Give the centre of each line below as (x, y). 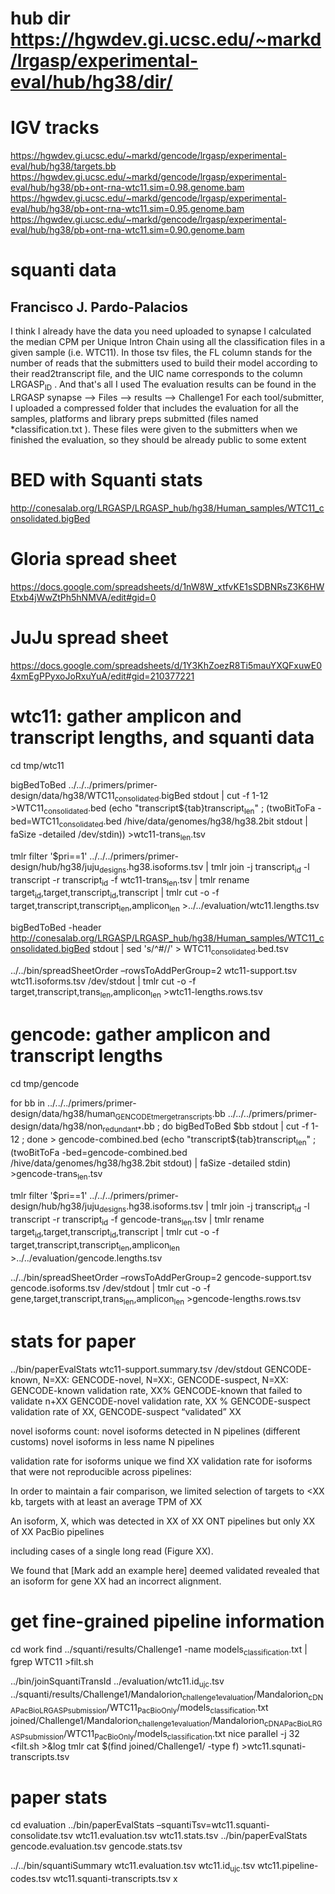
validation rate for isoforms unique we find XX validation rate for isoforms (161, 1461)
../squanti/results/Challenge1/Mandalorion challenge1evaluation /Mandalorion (159, 1695)
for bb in (28, 1103)
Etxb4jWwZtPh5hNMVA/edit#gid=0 (83, 597)
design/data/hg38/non (56, 1126)
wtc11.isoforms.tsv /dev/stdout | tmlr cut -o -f (103, 981)
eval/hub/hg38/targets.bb (63, 166)
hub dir (40, 18)
